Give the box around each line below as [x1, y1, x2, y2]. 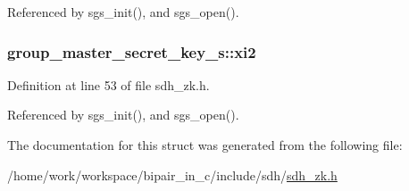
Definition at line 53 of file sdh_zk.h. [7, 75, 210, 94]
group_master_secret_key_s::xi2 [7, 40, 256, 62]
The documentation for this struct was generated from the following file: [7, 136, 403, 154]
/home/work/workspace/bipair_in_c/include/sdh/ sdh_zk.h [7, 165, 338, 184]
